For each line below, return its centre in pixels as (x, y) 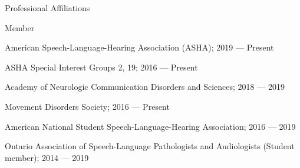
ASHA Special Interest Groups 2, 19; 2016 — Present (101, 67)
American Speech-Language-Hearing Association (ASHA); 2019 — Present (139, 47)
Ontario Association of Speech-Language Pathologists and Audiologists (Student (150, 146)
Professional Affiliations (47, 8)
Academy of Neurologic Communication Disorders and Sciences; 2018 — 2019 (145, 87)
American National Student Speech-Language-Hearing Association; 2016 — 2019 (150, 126)
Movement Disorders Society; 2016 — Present (87, 106)
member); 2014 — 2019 (47, 157)
